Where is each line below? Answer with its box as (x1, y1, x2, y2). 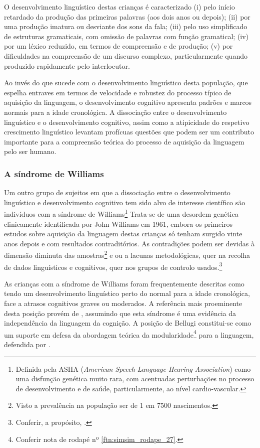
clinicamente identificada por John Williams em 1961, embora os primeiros (4, 218, 233, 229)
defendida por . (4, 339, 50, 350)
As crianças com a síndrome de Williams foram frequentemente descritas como (4, 278, 244, 288)
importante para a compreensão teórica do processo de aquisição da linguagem (4, 136, 244, 146)
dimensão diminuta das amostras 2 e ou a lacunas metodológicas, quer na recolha (4, 248, 250, 260)
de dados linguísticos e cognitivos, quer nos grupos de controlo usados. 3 (4, 260, 222, 272)
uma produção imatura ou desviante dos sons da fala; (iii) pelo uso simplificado (4, 21, 247, 32)
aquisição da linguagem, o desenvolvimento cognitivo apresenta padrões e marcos (4, 97, 252, 107)
